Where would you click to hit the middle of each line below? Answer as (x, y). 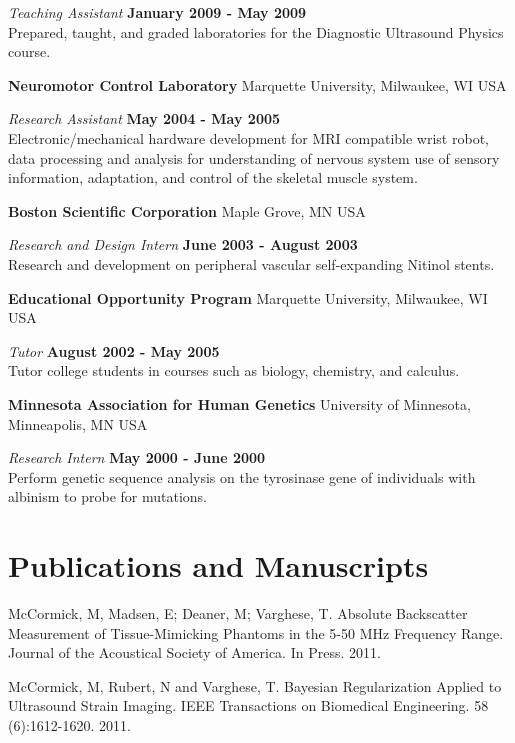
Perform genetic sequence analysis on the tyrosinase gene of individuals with (242, 476)
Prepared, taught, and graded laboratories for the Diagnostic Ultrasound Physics (256, 31)
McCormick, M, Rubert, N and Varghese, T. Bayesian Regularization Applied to (255, 685)
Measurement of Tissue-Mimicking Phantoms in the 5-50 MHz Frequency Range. (256, 632)
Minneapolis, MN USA (78, 423)
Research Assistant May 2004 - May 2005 (144, 118)
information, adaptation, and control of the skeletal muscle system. (213, 177)
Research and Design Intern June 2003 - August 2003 (183, 244)
